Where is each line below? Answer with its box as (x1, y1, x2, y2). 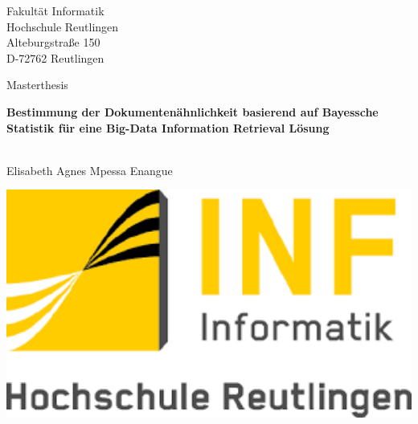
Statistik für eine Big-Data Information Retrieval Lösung (6, 119, 330, 136)
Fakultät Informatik (6, 2, 104, 18)
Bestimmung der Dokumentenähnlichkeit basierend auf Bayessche (6, 103, 379, 120)
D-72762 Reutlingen (6, 49, 104, 66)
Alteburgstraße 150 (6, 34, 100, 51)
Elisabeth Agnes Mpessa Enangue (6, 161, 173, 178)
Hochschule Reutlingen (6, 18, 119, 35)
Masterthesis (6, 76, 68, 93)
